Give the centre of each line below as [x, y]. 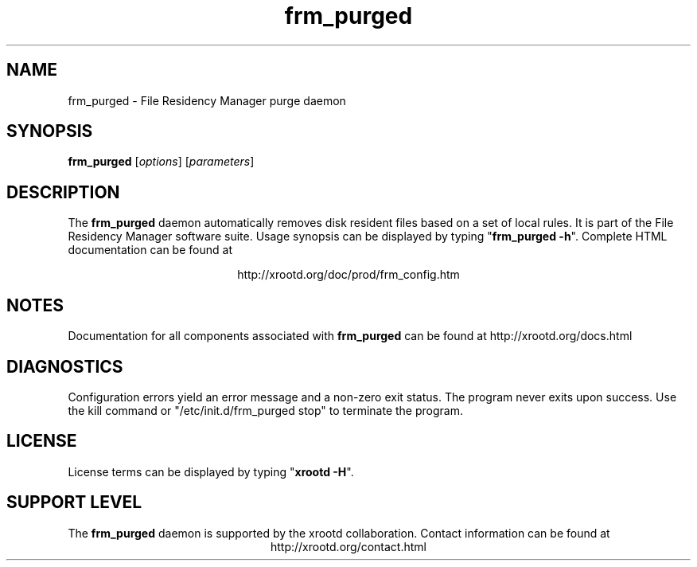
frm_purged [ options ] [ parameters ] [161, 162]
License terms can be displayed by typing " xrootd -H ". [211, 471]
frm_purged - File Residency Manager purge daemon [207, 100]
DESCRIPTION [63, 192]
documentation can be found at [150, 250]
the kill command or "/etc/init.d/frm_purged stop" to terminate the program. [265, 410]
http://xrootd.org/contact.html [348, 546]
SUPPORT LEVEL [74, 502]
